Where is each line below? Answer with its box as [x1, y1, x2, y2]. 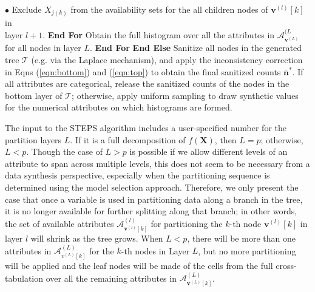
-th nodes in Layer [121, 244, 190, 257]
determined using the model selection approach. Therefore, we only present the [5, 180, 299, 193]
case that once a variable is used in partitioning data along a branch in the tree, [5, 192, 303, 205]
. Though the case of [26, 145, 103, 158]
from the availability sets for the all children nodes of [70, 3, 268, 15]
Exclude [12, 3, 42, 15]
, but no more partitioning [198, 244, 296, 257]
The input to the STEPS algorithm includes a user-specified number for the [5, 121, 286, 134]
